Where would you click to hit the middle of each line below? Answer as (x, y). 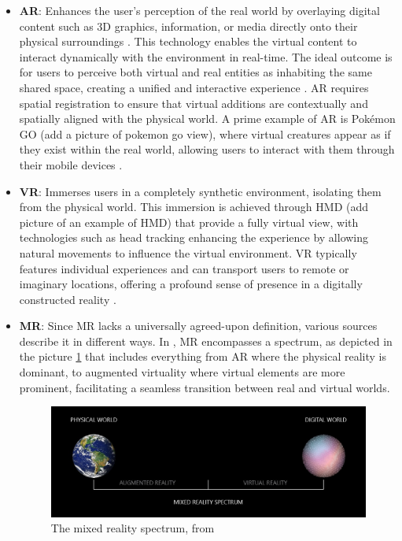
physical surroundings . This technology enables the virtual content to (188, 41)
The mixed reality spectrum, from (133, 528)
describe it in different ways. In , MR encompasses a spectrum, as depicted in (206, 341)
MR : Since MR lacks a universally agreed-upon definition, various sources (198, 326)
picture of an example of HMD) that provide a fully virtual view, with (189, 222)
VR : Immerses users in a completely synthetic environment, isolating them (200, 191)
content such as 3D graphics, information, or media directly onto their (188, 26)
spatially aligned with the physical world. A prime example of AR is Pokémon (207, 119)
